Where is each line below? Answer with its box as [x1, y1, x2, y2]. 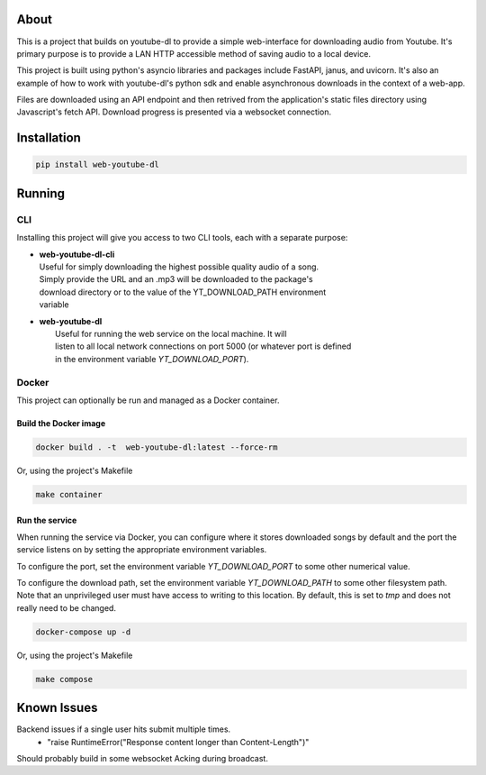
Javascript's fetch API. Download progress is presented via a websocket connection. [16, 106, 332, 117]
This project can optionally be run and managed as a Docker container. [16, 395, 280, 406]
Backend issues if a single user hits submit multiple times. [16, 724, 231, 734]
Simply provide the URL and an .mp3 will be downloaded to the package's [39, 274, 314, 285]
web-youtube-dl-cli [39, 249, 115, 260]
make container [35, 489, 103, 499]
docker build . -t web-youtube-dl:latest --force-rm [35, 442, 278, 452]
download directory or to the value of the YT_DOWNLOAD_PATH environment [39, 287, 327, 297]
